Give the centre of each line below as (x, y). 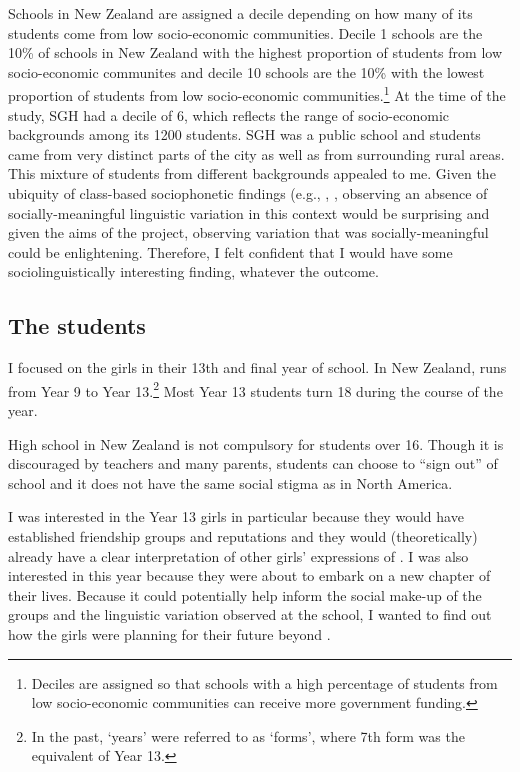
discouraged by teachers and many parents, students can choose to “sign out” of (253, 463)
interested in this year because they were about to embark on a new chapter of (249, 575)
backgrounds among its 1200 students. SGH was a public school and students (244, 134)
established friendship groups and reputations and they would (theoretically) (243, 535)
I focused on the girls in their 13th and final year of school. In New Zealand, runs (257, 367)
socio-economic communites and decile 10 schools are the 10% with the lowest (246, 71)
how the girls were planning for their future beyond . (169, 633)
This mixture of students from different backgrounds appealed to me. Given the (252, 173)
